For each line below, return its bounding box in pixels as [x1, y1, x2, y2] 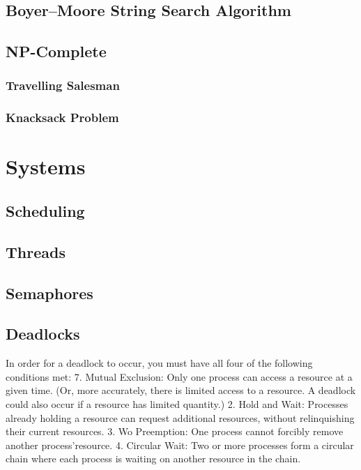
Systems [6, 152, 86, 181]
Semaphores [6, 282, 93, 303]
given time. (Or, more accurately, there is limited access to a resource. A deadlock [6, 383, 356, 397]
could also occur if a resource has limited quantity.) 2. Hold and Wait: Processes [6, 396, 348, 411]
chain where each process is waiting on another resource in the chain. [6, 451, 301, 466]
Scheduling [6, 200, 85, 222]
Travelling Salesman [6, 77, 120, 94]
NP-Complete [6, 40, 107, 62]
